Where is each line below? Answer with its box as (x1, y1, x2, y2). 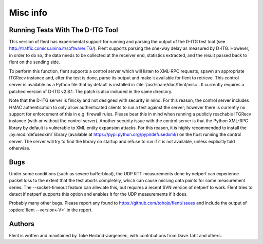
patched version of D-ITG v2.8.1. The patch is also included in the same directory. (9, 88, 173, 94)
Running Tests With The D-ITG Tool (9, 26, 118, 34)
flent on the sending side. (9, 59, 60, 65)
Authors (9, 220, 35, 228)
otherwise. (9, 145, 31, 151)
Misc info (9, 7, 48, 18)
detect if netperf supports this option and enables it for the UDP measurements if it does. (9, 191, 188, 197)
